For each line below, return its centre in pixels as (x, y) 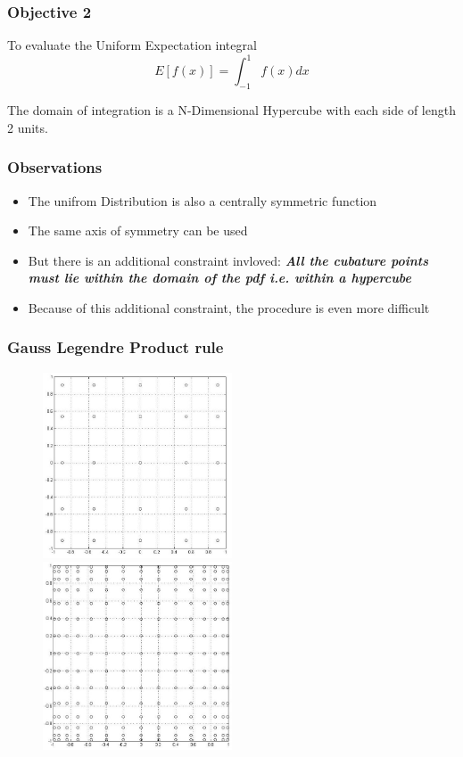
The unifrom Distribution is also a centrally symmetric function (203, 200)
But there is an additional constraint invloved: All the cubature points (228, 260)
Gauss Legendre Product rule (116, 347)
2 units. (28, 127)
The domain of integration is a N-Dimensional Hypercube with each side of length (231, 110)
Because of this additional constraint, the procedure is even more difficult (229, 307)
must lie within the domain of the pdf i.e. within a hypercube (219, 278)
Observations (55, 167)
